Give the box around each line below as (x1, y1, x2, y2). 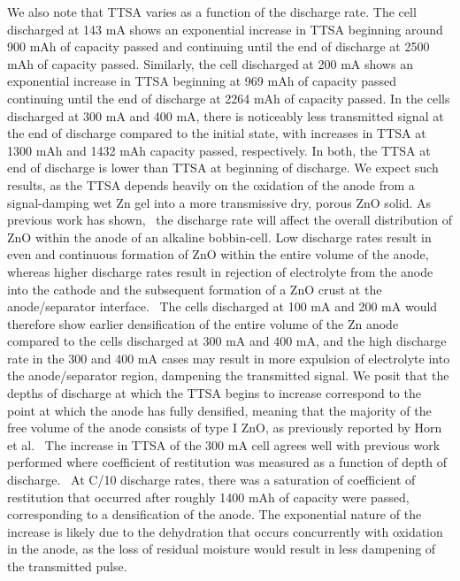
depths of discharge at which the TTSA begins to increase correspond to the (7, 384, 421, 402)
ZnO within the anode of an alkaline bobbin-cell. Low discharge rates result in (7, 227, 432, 246)
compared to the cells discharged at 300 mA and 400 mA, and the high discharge (7, 332, 447, 350)
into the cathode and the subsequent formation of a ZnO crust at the (7, 279, 382, 298)
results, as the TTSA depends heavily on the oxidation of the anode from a (7, 175, 415, 194)
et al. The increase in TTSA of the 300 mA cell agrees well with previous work (7, 435, 441, 454)
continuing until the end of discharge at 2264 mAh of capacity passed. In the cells (7, 88, 450, 107)
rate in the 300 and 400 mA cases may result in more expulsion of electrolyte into (7, 348, 450, 367)
